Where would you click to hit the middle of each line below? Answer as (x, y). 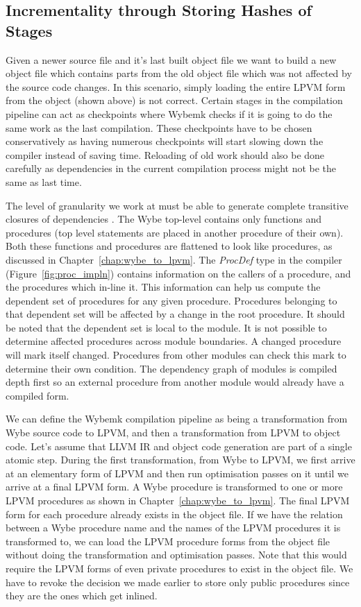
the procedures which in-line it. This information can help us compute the (163, 287)
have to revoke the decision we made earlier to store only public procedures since (178, 582)
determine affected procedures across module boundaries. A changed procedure (174, 341)
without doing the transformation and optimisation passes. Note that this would (176, 555)
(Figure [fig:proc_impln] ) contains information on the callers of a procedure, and (178, 273)
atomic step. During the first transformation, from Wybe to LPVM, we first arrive (180, 460)
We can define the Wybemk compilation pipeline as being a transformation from (177, 419)
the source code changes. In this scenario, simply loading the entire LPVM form (176, 86)
